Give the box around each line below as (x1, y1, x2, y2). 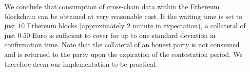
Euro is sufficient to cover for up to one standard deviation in (32, 30, 216, 40)
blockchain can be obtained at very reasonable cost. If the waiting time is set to (4, 11, 243, 21)
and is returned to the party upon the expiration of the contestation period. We (4, 49, 243, 59)
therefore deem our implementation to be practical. (4, 58, 157, 69)
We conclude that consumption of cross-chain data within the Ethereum (4, 1, 220, 11)
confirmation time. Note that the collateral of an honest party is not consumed (4, 39, 240, 50)
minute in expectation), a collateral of (132, 20, 246, 31)
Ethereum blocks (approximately (27, 20, 125, 31)
